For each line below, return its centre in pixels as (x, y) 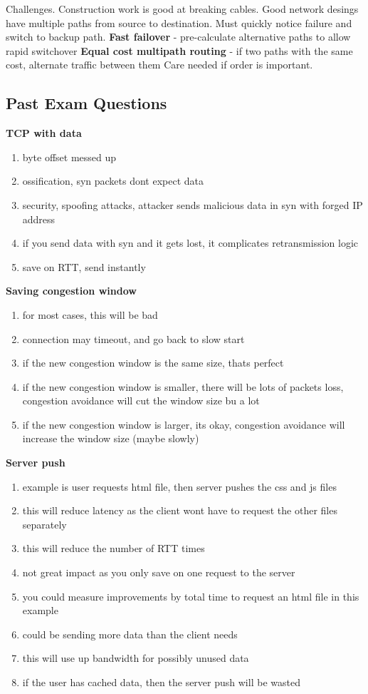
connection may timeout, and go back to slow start (133, 338)
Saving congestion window (71, 291)
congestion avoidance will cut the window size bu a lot (141, 400)
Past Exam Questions (86, 103)
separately (44, 524)
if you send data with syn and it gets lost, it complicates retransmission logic (190, 243)
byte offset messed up (69, 157)
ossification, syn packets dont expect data (113, 181)
